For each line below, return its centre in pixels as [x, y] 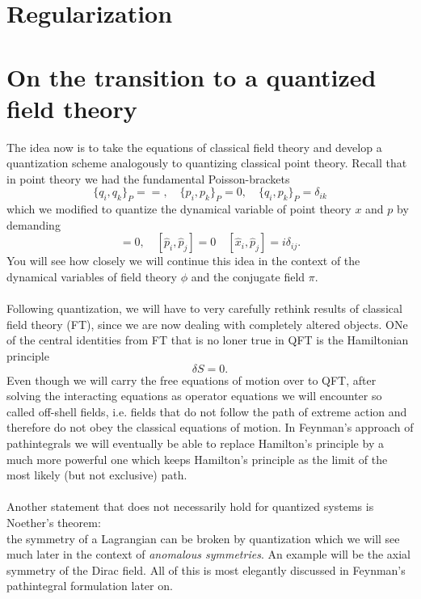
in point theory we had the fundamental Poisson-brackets [148, 178]
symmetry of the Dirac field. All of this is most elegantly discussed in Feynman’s [206, 569]
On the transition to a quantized [192, 76]
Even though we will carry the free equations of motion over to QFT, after [192, 380]
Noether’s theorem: [54, 522]
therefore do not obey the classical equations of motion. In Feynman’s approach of [210, 427]
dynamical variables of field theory [92, 277]
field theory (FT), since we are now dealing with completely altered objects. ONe [207, 324]
